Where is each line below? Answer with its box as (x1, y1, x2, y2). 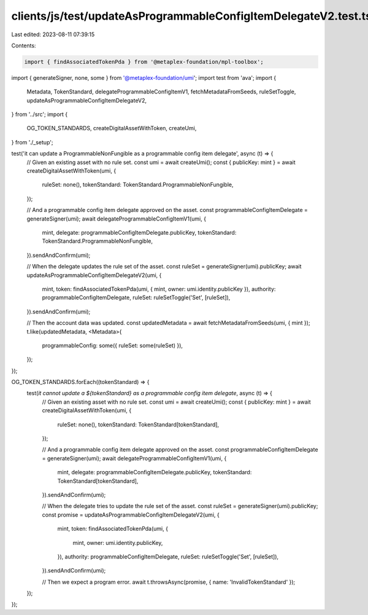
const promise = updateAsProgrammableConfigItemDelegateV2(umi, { (42, 511, 220, 519)
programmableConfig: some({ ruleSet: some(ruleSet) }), (42, 342, 183, 349)
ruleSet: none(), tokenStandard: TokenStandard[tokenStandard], (57, 421, 220, 428)
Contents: (11, 42, 36, 49)
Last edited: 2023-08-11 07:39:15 (11, 31, 95, 38)
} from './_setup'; (11, 138, 53, 146)
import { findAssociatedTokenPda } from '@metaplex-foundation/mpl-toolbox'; (24, 58, 264, 65)
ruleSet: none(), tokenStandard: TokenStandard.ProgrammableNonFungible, (42, 181, 234, 189)
